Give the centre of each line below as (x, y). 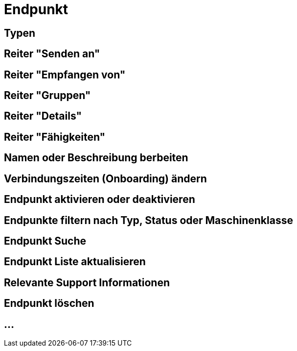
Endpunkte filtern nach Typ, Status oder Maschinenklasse (148, 220)
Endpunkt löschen (49, 303)
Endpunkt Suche (45, 241)
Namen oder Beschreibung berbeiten (96, 158)
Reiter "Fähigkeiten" (55, 137)
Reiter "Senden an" (52, 54)
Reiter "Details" (43, 116)
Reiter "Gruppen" (47, 96)
